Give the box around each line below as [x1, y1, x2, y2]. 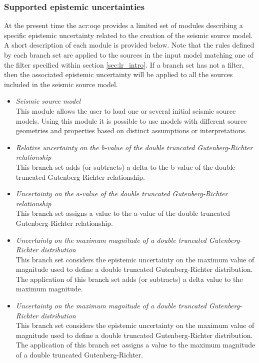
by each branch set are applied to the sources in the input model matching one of [4, 50, 253, 60]
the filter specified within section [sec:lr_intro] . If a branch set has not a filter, [4, 59, 244, 70]
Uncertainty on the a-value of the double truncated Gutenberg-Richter [15, 188, 228, 199]
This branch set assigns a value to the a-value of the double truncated [15, 208, 230, 218]
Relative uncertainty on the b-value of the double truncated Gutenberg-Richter [15, 142, 253, 152]
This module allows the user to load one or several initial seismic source [15, 105, 236, 116]
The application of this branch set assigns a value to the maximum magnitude [15, 339, 255, 350]
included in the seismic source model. [4, 79, 118, 89]
